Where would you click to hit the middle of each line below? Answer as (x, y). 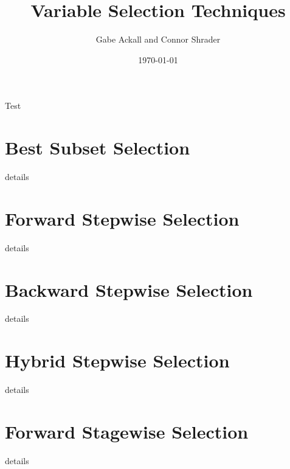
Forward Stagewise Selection (127, 431)
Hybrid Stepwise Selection (117, 360)
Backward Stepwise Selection (129, 289)
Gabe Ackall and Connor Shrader (158, 39)
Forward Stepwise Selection (122, 218)
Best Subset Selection (98, 148)
